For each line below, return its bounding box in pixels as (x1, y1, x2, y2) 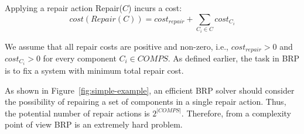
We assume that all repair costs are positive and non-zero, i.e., (5, 40, 229, 52)
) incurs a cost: (128, 2, 182, 13)
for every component (43, 52, 117, 64)
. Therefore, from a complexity (181, 106, 291, 119)
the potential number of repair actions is (5, 106, 150, 119)
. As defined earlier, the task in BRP (168, 52, 300, 64)
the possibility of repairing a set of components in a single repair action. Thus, (5, 95, 286, 108)
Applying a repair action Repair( (5, 2, 123, 13)
